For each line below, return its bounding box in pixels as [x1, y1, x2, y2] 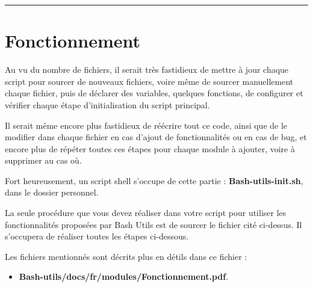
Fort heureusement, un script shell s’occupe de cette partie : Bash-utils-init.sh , [5, 174, 303, 187]
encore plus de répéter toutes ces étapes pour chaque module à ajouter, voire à [5, 142, 295, 155]
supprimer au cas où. [5, 154, 82, 167]
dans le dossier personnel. [5, 186, 99, 199]
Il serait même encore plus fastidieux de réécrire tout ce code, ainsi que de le [5, 119, 288, 131]
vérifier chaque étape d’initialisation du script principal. [5, 98, 210, 111]
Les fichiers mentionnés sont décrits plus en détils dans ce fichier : [5, 250, 247, 262]
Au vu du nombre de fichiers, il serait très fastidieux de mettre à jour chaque [5, 63, 289, 76]
